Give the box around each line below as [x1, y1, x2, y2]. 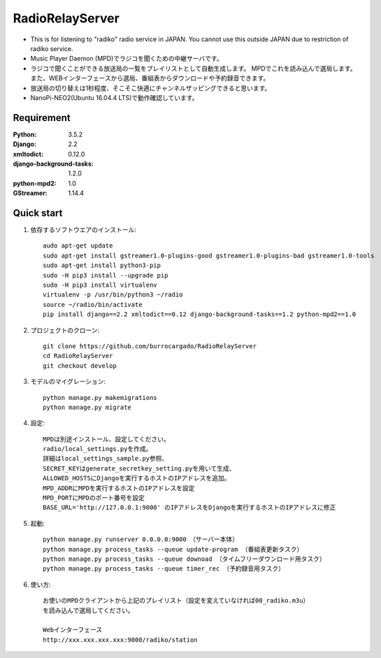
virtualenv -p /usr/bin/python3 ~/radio [43, 291, 183, 299]
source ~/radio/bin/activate [43, 301, 143, 308]
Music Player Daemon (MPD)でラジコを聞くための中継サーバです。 [30, 55, 223, 63]
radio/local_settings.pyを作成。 [43, 445, 152, 453]
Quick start [13, 207, 63, 219]
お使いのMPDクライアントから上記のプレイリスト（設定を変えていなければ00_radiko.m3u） [43, 596, 310, 605]
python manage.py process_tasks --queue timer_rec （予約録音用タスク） [43, 565, 285, 573]
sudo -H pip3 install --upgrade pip [43, 271, 168, 279]
